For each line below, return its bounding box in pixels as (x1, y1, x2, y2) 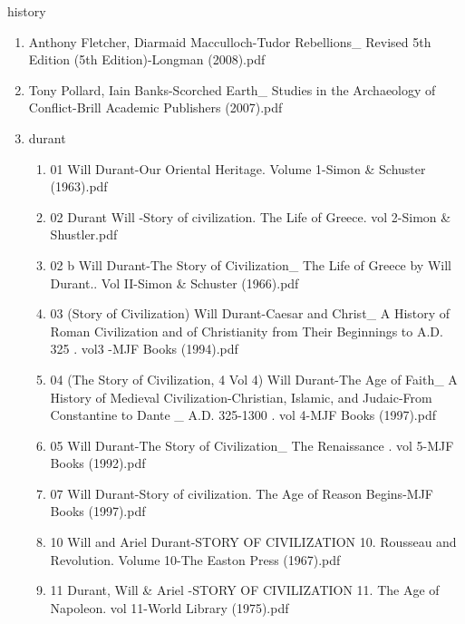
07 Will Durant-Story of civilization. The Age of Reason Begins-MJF (50, 483, 433, 502)
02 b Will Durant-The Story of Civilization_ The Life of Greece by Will (50, 255, 451, 274)
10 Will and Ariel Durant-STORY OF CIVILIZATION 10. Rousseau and (50, 532, 457, 551)
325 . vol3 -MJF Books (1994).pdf (50, 339, 238, 358)
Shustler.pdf (50, 225, 118, 244)
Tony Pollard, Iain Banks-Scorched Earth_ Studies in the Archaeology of (28, 80, 436, 99)
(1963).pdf (50, 177, 108, 196)
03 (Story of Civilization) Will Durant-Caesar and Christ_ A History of (50, 304, 450, 323)
